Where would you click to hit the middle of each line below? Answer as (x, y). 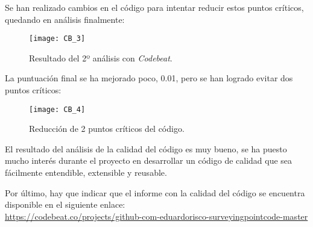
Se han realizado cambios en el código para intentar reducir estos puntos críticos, (154, 7)
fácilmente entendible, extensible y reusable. (86, 173)
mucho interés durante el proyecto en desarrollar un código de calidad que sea (149, 160)
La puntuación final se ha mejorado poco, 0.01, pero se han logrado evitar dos (149, 78)
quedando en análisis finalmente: (65, 19)
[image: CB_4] (57, 109)
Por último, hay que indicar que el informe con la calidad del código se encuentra (155, 192)
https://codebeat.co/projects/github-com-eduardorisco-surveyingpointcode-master (156, 216)
